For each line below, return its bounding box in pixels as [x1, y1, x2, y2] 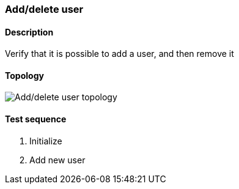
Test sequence [5, 114, 67, 125]
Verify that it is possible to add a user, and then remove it [5, 48, 234, 59]
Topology [5, 70, 44, 81]
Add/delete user [5, 3, 84, 15]
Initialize [29, 135, 62, 146]
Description [5, 26, 54, 37]
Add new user [29, 154, 86, 165]
